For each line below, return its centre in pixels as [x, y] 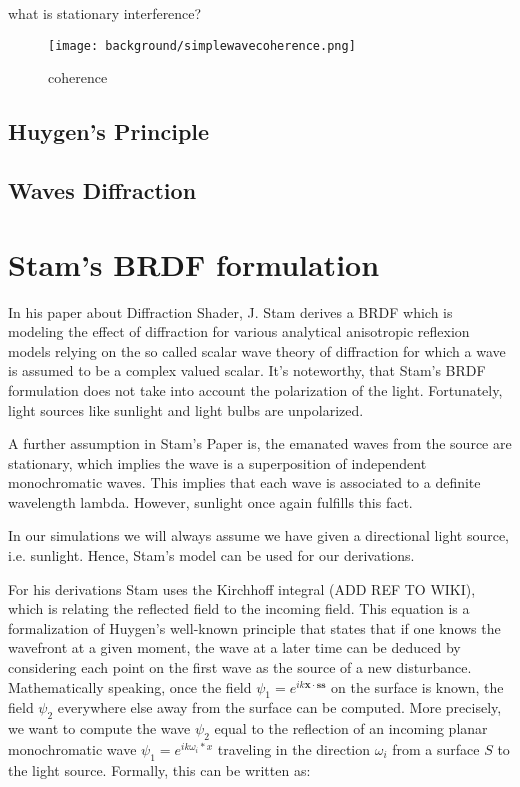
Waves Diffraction [102, 190]
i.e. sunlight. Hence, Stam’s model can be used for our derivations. [211, 555]
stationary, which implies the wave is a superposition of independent [217, 462]
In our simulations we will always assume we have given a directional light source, [259, 535]
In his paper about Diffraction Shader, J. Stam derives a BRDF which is [230, 311]
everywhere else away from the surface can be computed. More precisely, [279, 707]
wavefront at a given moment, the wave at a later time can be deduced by [234, 647]
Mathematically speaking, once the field [130, 686]
